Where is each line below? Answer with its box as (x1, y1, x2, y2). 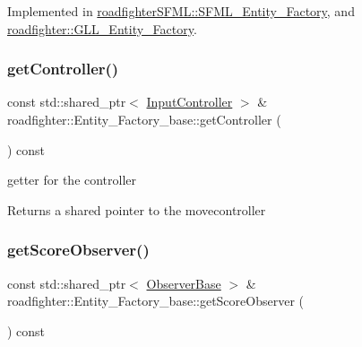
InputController (146, 92, 233, 111)
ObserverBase (146, 273, 221, 292)
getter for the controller (7, 170, 137, 189)
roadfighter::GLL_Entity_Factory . (7, 19, 197, 38)
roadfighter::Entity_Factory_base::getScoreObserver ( (7, 291, 304, 310)
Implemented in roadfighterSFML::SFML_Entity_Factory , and (7, 2, 355, 20)
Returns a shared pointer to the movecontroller (7, 200, 266, 219)
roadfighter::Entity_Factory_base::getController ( (7, 110, 281, 128)
